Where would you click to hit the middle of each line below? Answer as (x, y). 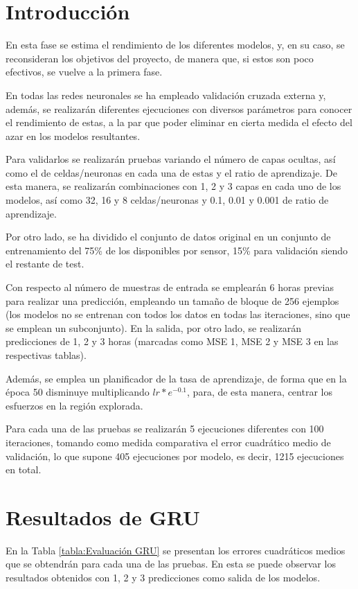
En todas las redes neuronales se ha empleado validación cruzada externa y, (166, 95)
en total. (24, 469)
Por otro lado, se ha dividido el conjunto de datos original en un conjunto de (168, 237)
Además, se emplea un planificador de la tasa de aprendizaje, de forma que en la (176, 378)
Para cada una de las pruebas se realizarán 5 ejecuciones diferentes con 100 (165, 429)
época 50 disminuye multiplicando (78, 392)
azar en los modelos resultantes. (73, 135)
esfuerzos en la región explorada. (74, 405)
